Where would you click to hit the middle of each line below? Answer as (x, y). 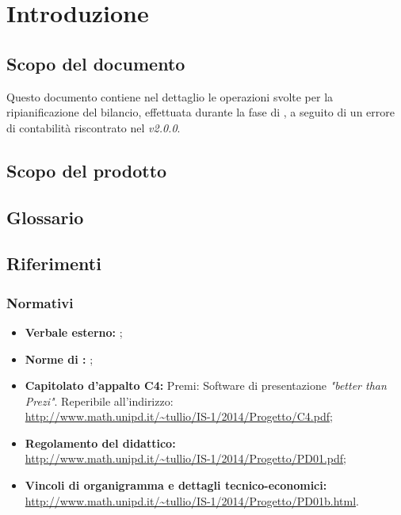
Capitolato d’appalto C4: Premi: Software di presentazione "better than (206, 385)
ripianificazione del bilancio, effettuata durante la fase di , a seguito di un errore (200, 112)
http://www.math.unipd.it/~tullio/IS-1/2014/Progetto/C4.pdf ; (179, 416)
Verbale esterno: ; (74, 332)
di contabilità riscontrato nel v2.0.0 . (94, 127)
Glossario (45, 217)
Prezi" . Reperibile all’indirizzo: (99, 401)
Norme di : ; (59, 359)
